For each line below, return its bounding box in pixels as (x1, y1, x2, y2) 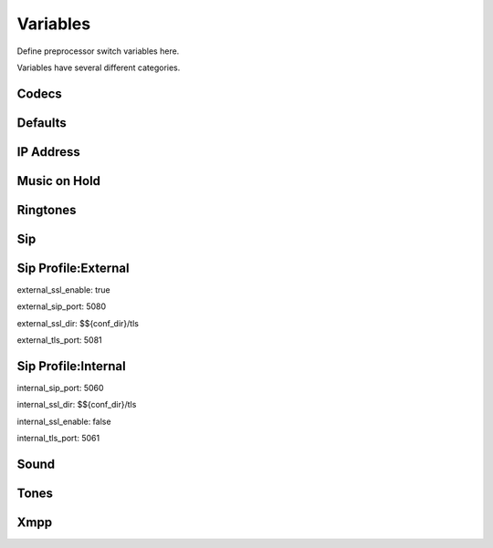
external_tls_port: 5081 (16, 335, 102, 346)
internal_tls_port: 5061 (16, 433, 100, 444)
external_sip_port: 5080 (16, 301, 107, 312)
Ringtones (16, 202, 77, 218)
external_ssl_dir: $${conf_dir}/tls (16, 317, 139, 328)
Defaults (16, 115, 68, 130)
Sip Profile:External (16, 260, 130, 275)
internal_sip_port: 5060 (16, 383, 104, 394)
